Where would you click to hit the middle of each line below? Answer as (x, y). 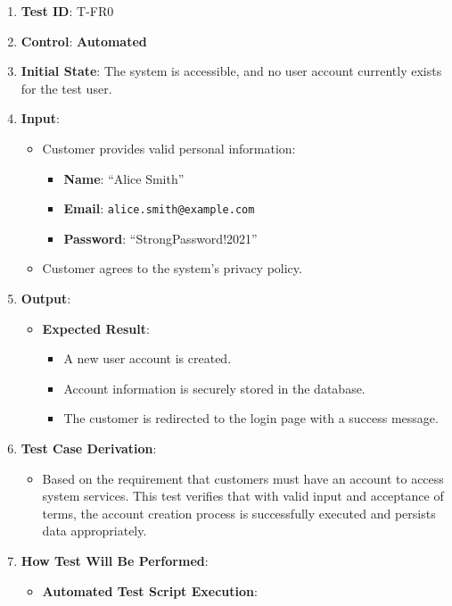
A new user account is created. (148, 358)
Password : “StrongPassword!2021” (160, 238)
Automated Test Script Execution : (150, 590)
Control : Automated (84, 41)
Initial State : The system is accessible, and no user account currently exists (231, 71)
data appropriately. (95, 531)
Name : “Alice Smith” (124, 178)
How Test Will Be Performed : (115, 560)
